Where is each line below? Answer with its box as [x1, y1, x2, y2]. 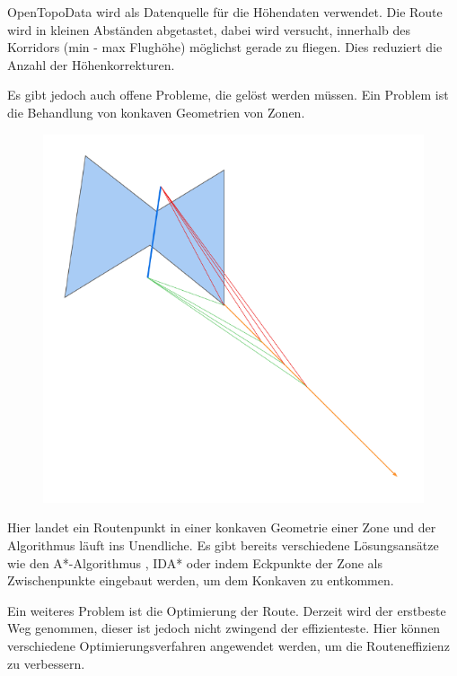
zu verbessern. [7, 654, 85, 672]
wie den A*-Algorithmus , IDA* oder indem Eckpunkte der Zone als [7, 553, 382, 572]
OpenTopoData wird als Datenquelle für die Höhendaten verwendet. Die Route [7, 3, 443, 21]
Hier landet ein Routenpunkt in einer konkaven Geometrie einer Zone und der [7, 518, 436, 537]
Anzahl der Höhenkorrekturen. [7, 55, 175, 74]
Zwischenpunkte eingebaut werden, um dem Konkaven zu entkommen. [7, 571, 394, 590]
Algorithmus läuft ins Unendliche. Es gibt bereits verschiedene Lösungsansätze [7, 536, 439, 555]
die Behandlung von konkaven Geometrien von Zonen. [7, 102, 305, 121]
